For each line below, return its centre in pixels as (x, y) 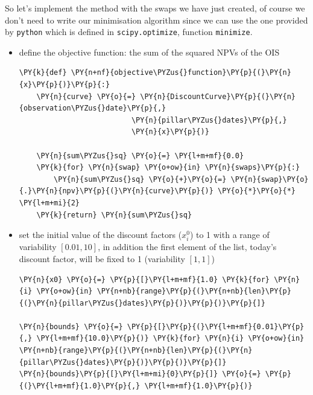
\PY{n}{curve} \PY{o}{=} (86, 96)
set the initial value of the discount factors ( (100, 235)
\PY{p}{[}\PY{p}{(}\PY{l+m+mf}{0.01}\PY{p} (216, 326)
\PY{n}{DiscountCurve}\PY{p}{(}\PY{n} (218, 96)
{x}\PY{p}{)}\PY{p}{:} (65, 85)
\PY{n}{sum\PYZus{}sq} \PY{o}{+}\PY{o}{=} (140, 179)
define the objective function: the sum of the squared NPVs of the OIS (149, 52)
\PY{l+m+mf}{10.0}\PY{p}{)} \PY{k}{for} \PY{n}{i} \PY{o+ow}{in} (170, 339)
